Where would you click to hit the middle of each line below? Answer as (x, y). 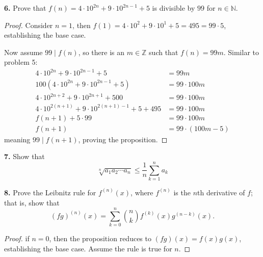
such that (164, 52)
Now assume (23, 52)
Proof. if (17, 238)
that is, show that (32, 202)
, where (142, 192)
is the (182, 192)
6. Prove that (25, 8)
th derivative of (221, 192)
